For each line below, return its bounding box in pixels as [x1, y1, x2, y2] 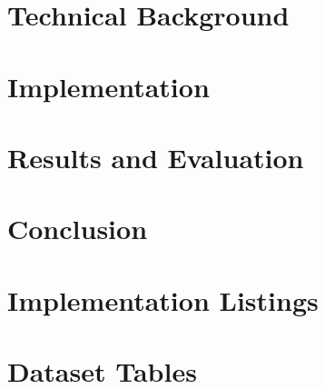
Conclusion [7, 210, 148, 247]
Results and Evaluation [7, 138, 304, 175]
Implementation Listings [7, 281, 319, 318]
